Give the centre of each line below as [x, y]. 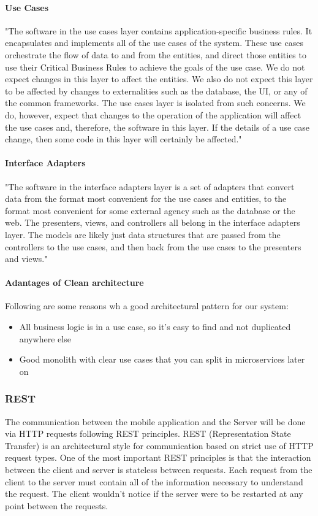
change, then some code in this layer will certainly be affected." [123, 139]
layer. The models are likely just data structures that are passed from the [143, 234]
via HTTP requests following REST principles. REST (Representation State [148, 433]
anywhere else [45, 338]
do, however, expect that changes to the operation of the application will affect [153, 114]
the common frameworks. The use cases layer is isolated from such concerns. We [155, 103]
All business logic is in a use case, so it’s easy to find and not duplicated [155, 327]
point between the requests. [57, 505]
